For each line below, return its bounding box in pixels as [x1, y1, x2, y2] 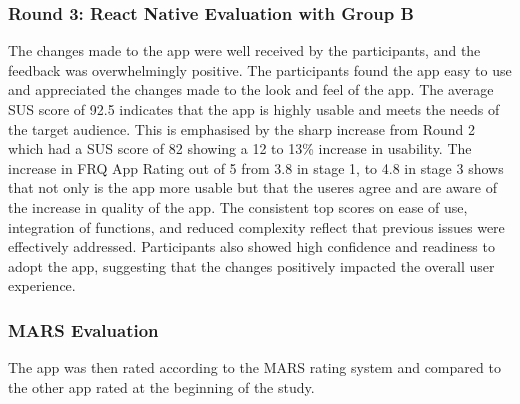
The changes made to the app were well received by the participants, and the [8, 40, 481, 61]
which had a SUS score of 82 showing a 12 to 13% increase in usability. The [8, 138, 472, 159]
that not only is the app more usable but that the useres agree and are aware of [8, 177, 497, 198]
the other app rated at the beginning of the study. [8, 376, 315, 397]
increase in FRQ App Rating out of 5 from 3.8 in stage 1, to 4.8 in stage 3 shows [8, 157, 504, 178]
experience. [8, 275, 76, 296]
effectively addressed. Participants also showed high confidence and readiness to [8, 236, 495, 257]
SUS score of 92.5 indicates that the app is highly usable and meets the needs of [8, 99, 500, 119]
